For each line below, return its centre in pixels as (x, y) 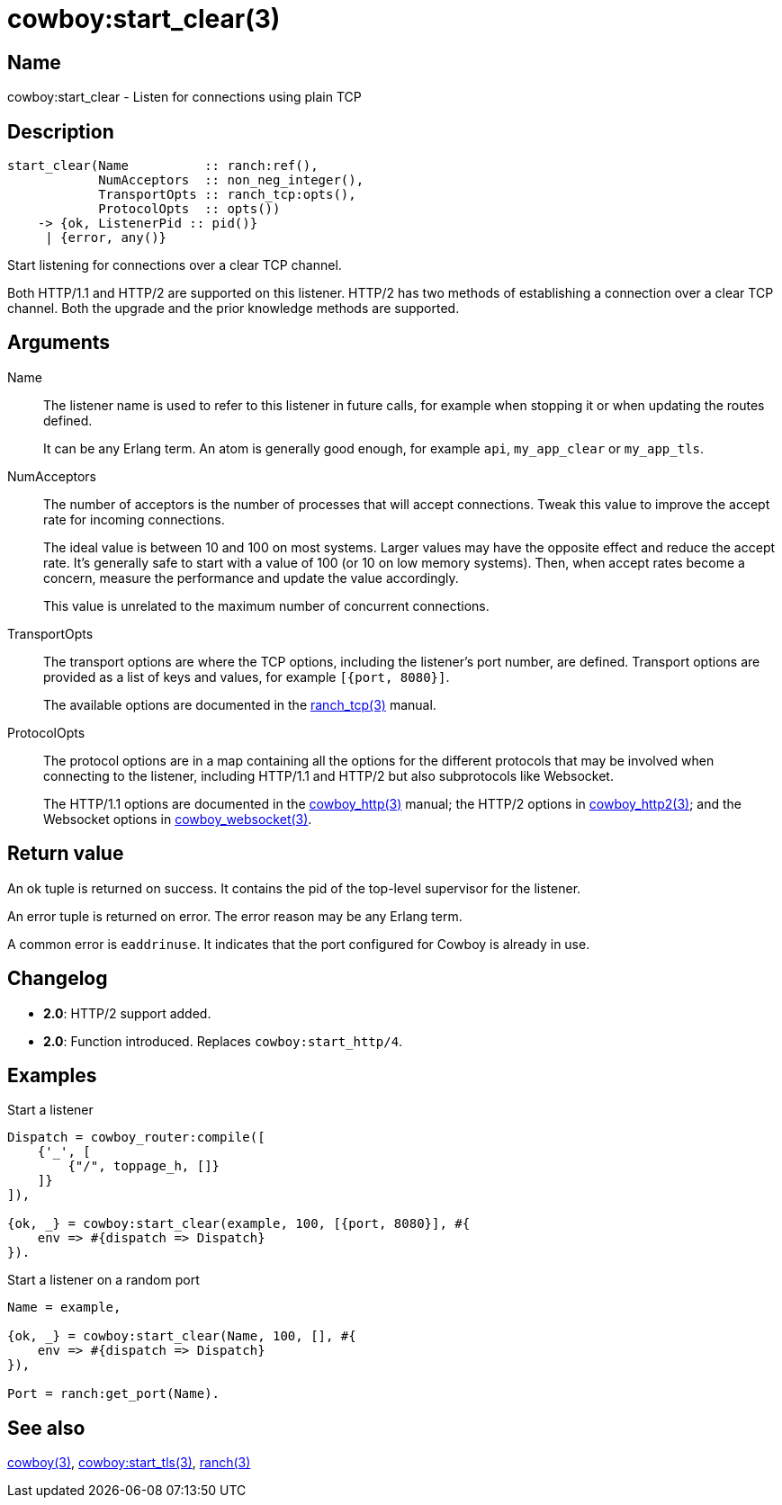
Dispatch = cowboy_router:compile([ (136, 1138)
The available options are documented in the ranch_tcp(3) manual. (240, 704)
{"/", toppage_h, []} (144, 1166)
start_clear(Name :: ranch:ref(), (163, 166)
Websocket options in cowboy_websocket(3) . (178, 819)
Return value (66, 854)
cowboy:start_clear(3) (144, 19)
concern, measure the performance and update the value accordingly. (251, 578)
